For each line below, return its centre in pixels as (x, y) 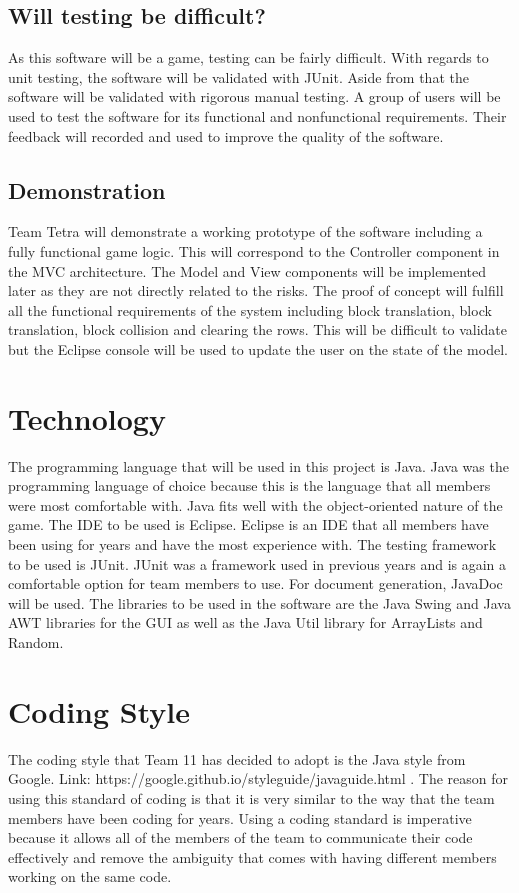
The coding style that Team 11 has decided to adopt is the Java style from (237, 758)
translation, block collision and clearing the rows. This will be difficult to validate (257, 329)
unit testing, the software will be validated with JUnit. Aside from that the (238, 76)
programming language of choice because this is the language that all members (249, 485)
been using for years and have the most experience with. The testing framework (252, 544)
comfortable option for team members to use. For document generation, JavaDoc (255, 583)
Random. (36, 642)
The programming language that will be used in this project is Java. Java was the (258, 465)
